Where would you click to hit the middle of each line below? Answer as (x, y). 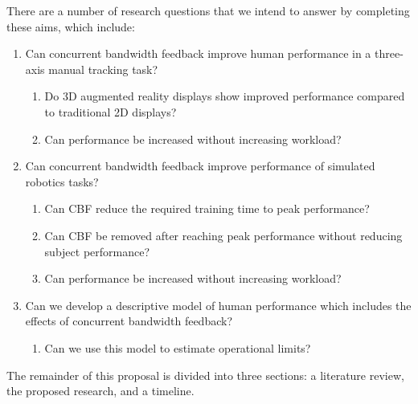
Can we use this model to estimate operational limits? (178, 347)
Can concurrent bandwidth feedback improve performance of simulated (200, 166)
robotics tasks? (62, 181)
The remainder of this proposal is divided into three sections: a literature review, (205, 375)
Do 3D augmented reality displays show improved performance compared (225, 96)
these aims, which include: (71, 26)
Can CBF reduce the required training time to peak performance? (207, 208)
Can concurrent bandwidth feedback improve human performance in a (198, 53)
